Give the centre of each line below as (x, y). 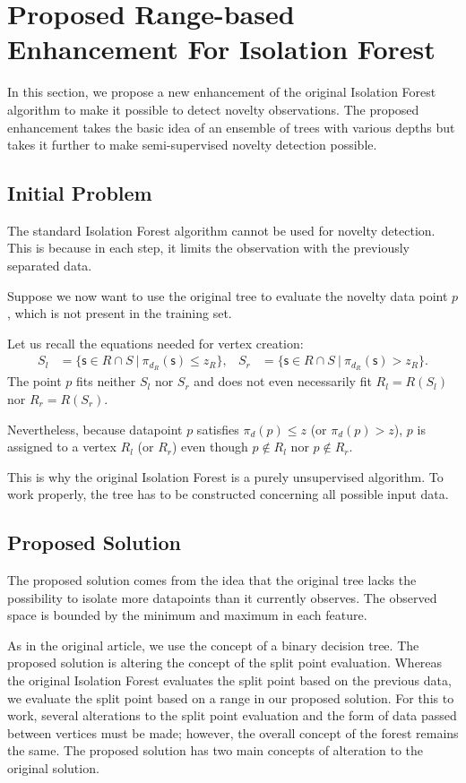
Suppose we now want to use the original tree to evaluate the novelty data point (228, 295)
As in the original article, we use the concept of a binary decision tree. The (213, 645)
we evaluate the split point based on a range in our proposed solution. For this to (231, 697)
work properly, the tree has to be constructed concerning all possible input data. (228, 494)
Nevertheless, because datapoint (95, 429)
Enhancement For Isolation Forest (221, 49)
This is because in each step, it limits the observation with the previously (208, 248)
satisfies (218, 429)
